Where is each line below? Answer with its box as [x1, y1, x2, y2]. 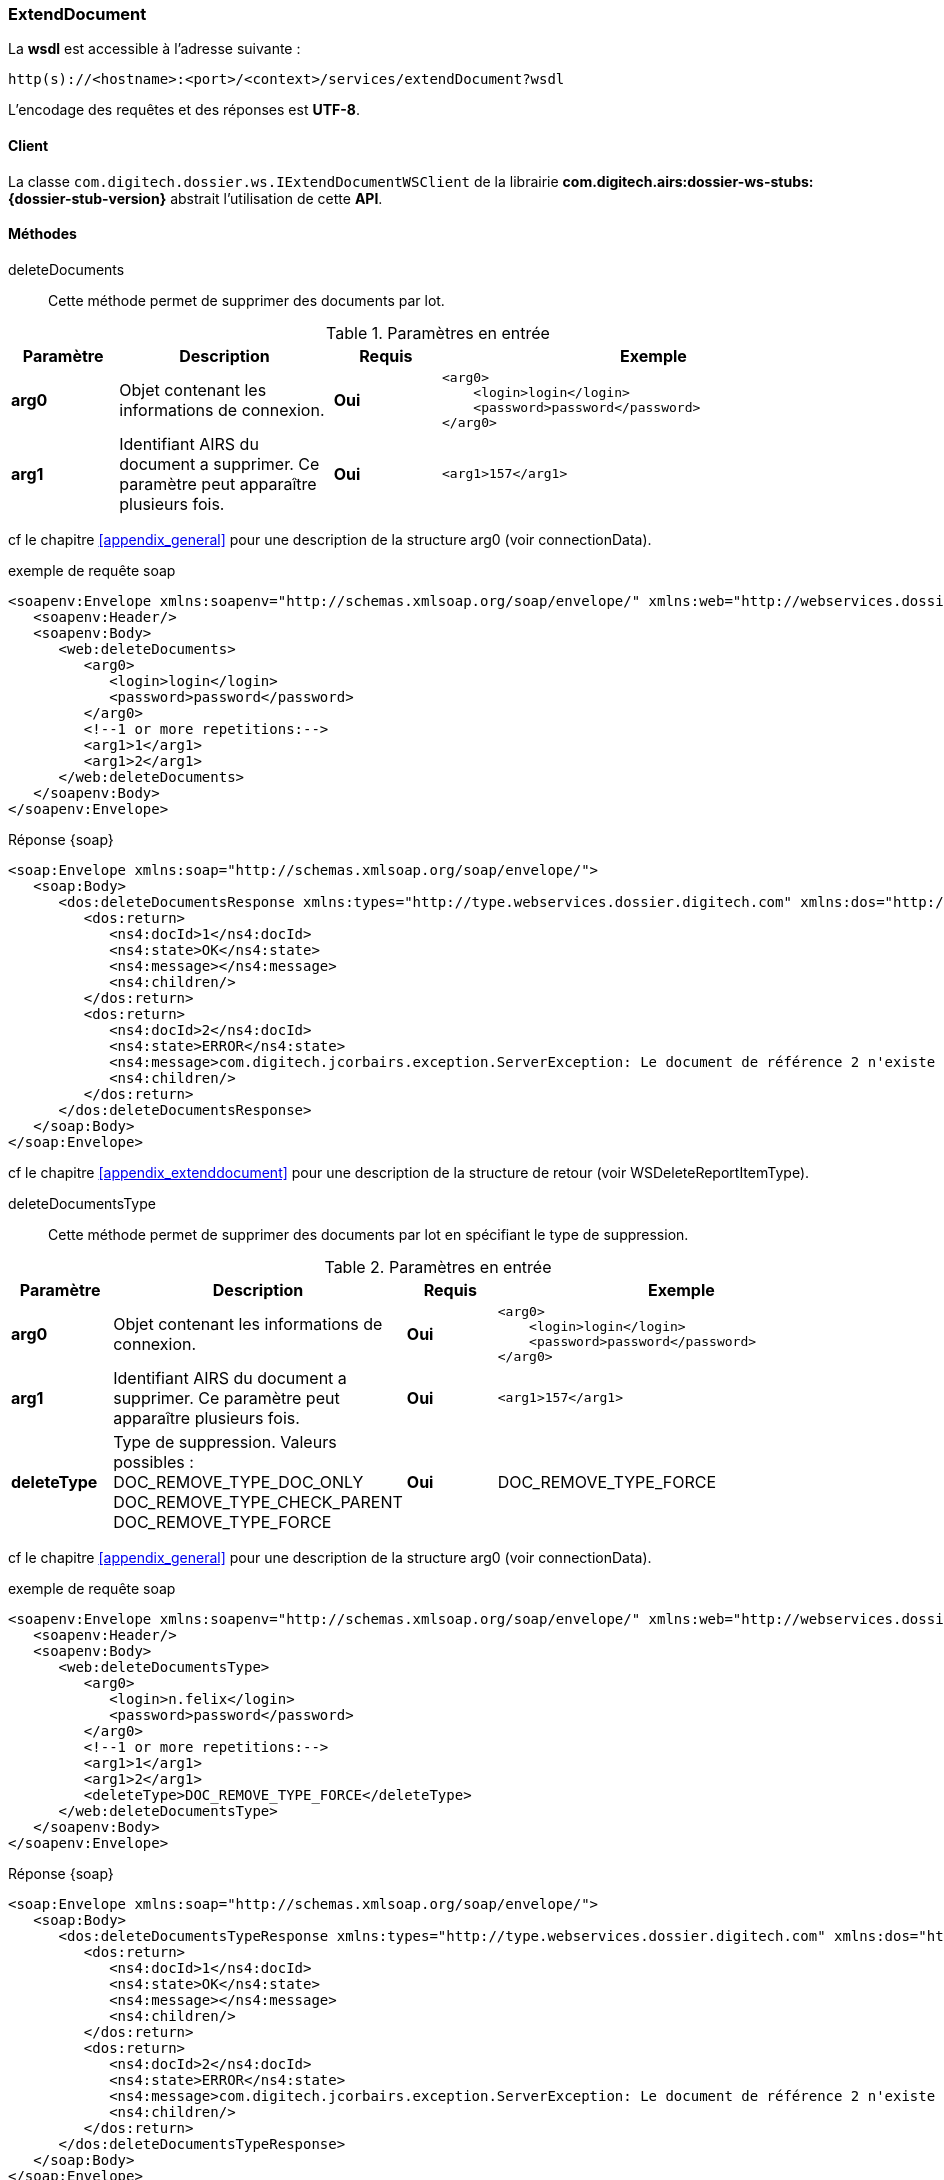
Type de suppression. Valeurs [113, 1431, 337, 1452]
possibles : [113, 1451, 194, 1472]
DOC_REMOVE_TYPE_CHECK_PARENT [113, 1491, 403, 1512]
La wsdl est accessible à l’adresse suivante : [8, 40, 301, 58]
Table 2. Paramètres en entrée [324, 1256, 552, 1277]
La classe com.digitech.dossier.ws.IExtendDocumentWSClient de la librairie [8, 172, 559, 190]
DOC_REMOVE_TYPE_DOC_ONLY [113, 1471, 364, 1492]
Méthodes [8, 225, 77, 243]
